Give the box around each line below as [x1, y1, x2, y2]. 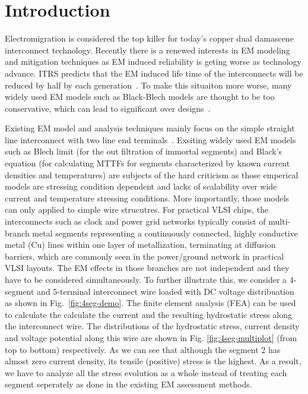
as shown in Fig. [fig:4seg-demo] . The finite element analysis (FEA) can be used [5, 297, 296, 309]
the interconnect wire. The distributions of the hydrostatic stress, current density [5, 320, 300, 332]
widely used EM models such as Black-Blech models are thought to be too [5, 90, 275, 103]
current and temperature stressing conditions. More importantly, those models [5, 191, 290, 204]
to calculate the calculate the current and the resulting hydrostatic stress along [5, 308, 292, 320]
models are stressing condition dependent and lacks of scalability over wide [5, 180, 277, 193]
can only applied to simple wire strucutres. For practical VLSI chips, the [5, 203, 269, 216]
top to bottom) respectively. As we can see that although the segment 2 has [5, 343, 281, 355]
